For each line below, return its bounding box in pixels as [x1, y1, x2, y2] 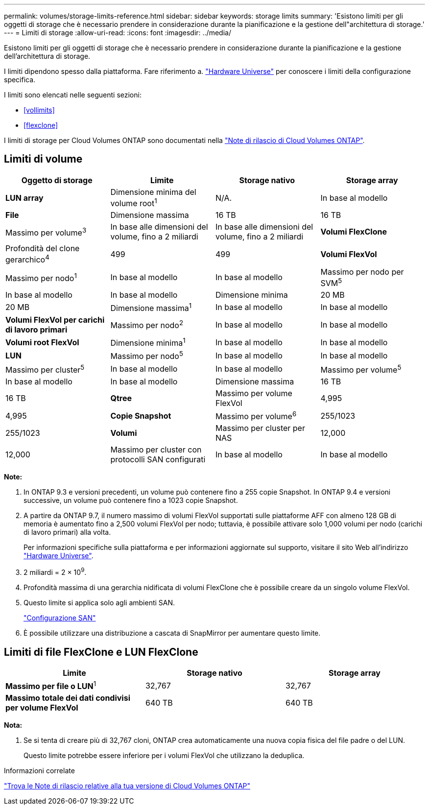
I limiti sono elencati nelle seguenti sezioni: [4, 91, 142, 99]
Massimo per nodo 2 [110, 319, 184, 331]
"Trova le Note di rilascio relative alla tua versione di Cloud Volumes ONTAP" [4, 782, 251, 790]
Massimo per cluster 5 [5, 363, 85, 375]
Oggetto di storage [21, 175, 93, 185]
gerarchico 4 [5, 253, 49, 265]
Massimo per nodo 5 [110, 350, 183, 361]
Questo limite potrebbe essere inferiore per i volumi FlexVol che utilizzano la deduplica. [24, 751, 305, 760]
